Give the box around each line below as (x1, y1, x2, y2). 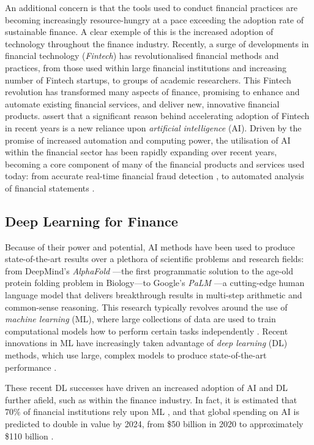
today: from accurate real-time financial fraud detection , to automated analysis (5, 169, 304, 182)
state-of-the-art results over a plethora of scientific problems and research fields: (5, 252, 304, 265)
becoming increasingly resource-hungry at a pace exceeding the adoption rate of (5, 13, 304, 26)
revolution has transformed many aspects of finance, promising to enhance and (5, 85, 300, 98)
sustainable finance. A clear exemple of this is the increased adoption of (5, 25, 274, 38)
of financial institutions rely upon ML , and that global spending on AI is (23, 405, 299, 418)
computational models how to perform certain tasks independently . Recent (5, 324, 288, 337)
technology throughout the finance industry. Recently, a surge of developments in (5, 37, 309, 50)
